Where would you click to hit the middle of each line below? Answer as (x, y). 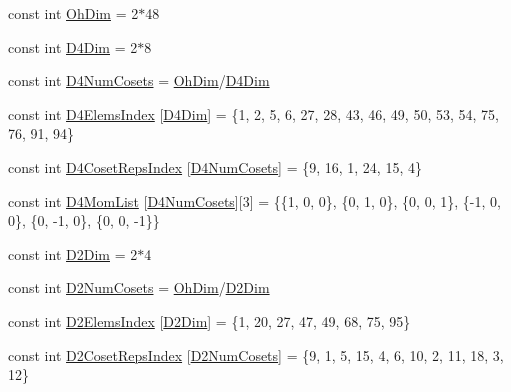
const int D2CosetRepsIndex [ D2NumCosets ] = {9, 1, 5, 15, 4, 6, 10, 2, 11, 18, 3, (256, 354)
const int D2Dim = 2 (73, 253)
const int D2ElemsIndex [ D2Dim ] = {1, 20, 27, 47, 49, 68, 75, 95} (209, 320)
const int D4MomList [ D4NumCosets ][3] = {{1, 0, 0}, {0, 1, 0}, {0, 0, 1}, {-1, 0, (254, 200)
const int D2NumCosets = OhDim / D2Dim (139, 287)
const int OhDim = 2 (73, 13)
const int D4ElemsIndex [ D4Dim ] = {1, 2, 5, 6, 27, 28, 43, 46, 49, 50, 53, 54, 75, (253, 113)
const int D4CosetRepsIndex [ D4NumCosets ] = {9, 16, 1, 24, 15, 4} (215, 166)
